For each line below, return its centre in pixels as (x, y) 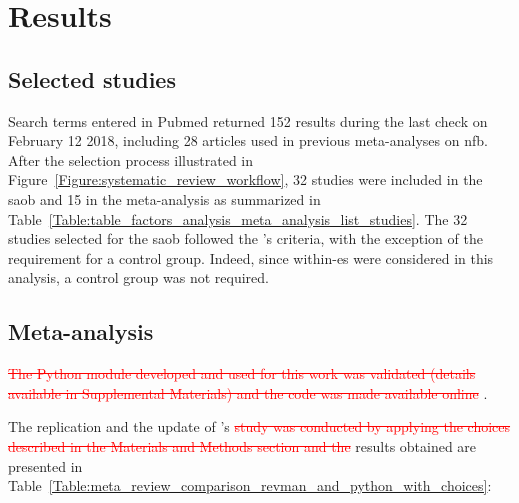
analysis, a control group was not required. (138, 277)
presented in (45, 465)
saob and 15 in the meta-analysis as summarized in (164, 198)
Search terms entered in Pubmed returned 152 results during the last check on (248, 120)
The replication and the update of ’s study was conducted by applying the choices (259, 426)
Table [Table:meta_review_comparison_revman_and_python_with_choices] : (250, 485)
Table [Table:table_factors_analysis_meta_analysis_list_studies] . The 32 (238, 218)
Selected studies (92, 78)
